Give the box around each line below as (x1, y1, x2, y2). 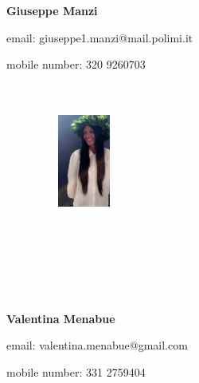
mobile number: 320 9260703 (6, 56, 146, 73)
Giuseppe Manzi (6, 2, 98, 18)
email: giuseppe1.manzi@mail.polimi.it (6, 29, 193, 45)
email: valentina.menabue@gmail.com (6, 337, 188, 353)
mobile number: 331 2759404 (6, 363, 146, 380)
